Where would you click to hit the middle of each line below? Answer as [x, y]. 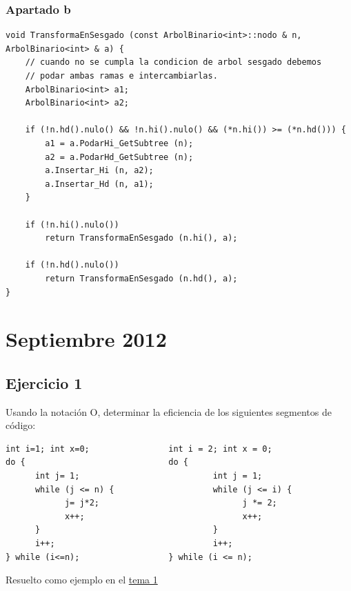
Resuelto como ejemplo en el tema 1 [82, 580]
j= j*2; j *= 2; [171, 503]
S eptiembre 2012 [86, 339]
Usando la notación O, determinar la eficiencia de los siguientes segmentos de [169, 411]
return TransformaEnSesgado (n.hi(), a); [141, 238]
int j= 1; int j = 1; [149, 476]
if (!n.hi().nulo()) [72, 224]
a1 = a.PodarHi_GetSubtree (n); [119, 143]
